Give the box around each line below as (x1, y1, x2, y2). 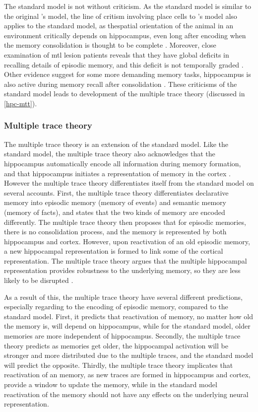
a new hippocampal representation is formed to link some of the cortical (4, 246, 223, 256)
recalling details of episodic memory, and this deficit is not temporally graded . (4, 59, 244, 69)
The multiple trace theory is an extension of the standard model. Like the (4, 138, 229, 149)
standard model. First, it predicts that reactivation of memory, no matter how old (4, 311, 253, 321)
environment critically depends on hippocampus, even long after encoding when (4, 30, 246, 40)
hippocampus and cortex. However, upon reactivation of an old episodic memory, (4, 236, 250, 246)
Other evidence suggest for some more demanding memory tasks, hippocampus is (4, 69, 251, 79)
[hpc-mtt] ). (4, 98, 37, 108)
